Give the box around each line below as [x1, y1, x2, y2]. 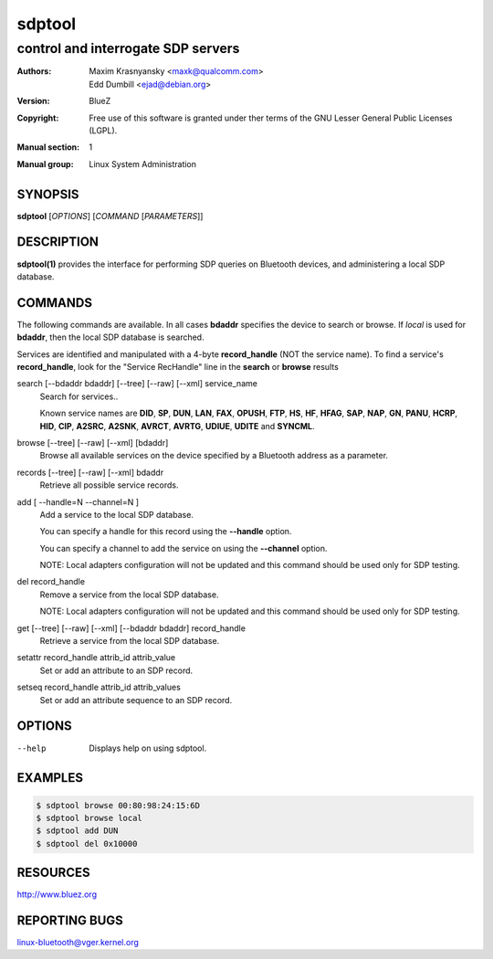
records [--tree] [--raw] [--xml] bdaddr [16, 467, 164, 478]
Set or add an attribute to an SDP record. [39, 665, 194, 676]
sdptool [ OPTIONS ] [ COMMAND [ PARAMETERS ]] [16, 210, 204, 221]
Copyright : [16, 112, 59, 123]
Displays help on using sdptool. [89, 743, 207, 753]
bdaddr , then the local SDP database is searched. [16, 332, 205, 342]
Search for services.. [39, 391, 119, 402]
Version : [16, 96, 50, 107]
